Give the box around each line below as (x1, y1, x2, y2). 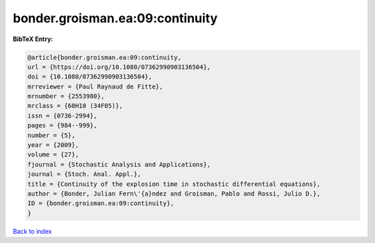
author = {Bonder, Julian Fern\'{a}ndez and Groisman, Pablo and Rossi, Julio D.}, (27, 190, 321, 198)
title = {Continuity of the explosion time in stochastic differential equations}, (27, 180, 321, 188)
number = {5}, (27, 131, 76, 139)
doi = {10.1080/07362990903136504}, (27, 73, 153, 81)
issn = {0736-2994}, (27, 111, 97, 120)
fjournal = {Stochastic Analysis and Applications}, (27, 160, 211, 168)
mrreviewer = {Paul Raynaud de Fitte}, (27, 82, 163, 91)
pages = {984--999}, (27, 122, 97, 130)
